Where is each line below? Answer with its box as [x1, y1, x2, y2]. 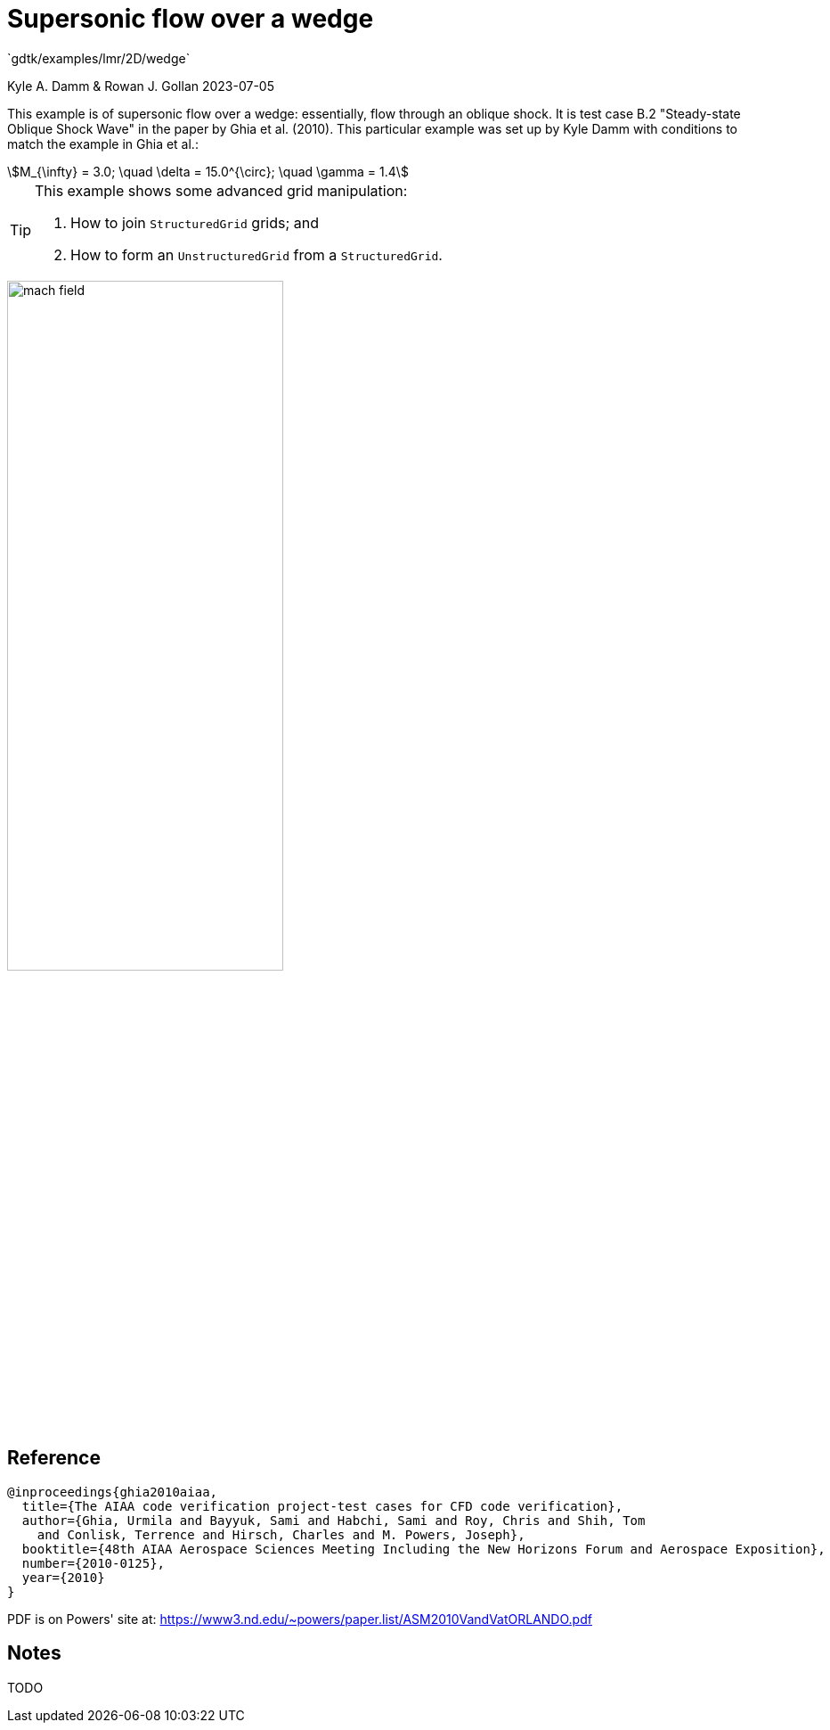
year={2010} [21, 1570, 105, 1585]
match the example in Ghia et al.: [7, 135, 199, 152]
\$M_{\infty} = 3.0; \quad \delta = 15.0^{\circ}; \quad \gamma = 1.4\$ [7, 163, 409, 179]
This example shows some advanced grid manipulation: [35, 181, 408, 200]
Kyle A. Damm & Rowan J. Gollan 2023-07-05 [7, 78, 275, 94]
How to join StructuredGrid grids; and [70, 213, 320, 232]
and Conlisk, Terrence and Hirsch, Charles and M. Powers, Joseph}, [37, 1527, 525, 1542]
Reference [7, 1447, 101, 1470]
